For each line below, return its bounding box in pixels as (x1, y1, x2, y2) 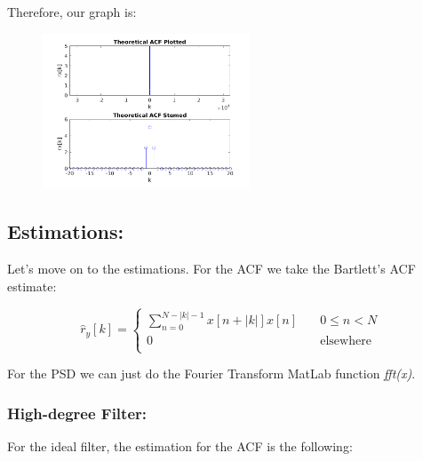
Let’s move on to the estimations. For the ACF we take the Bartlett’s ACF (7, 259, 416, 278)
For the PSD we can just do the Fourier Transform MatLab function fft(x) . (7, 364, 416, 383)
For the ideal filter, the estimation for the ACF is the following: (7, 437, 353, 456)
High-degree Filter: (7, 401, 148, 424)
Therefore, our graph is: (7, 3, 137, 20)
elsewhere (320, 334, 371, 347)
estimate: (7, 276, 57, 295)
